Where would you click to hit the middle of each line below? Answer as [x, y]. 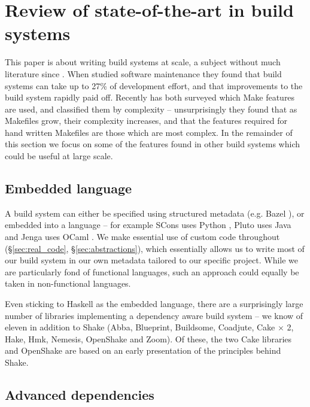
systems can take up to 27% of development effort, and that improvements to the [154, 85]
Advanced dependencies [80, 394]
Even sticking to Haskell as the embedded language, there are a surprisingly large [154, 304]
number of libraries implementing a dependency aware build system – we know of [154, 315]
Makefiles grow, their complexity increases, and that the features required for [146, 121]
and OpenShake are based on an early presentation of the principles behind [143, 350]
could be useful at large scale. [59, 156]
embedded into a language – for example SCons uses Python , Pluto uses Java [148, 225]
